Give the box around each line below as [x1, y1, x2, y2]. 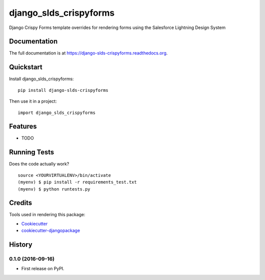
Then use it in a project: [9, 98, 57, 104]
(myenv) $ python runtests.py [18, 186, 91, 192]
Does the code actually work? [9, 161, 70, 167]
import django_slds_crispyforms [18, 110, 96, 115]
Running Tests [9, 148, 54, 157]
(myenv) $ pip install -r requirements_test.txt [18, 179, 137, 185]
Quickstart [9, 63, 43, 71]
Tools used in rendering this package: [9, 212, 85, 218]
